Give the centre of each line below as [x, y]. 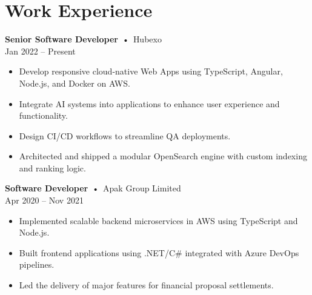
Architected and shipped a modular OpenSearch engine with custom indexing [163, 156]
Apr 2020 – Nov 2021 [44, 200]
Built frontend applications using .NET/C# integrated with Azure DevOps [159, 252]
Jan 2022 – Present [40, 51]
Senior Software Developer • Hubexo [83, 39]
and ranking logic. [52, 167]
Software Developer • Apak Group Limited [93, 188]
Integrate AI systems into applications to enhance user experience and [149, 103]
